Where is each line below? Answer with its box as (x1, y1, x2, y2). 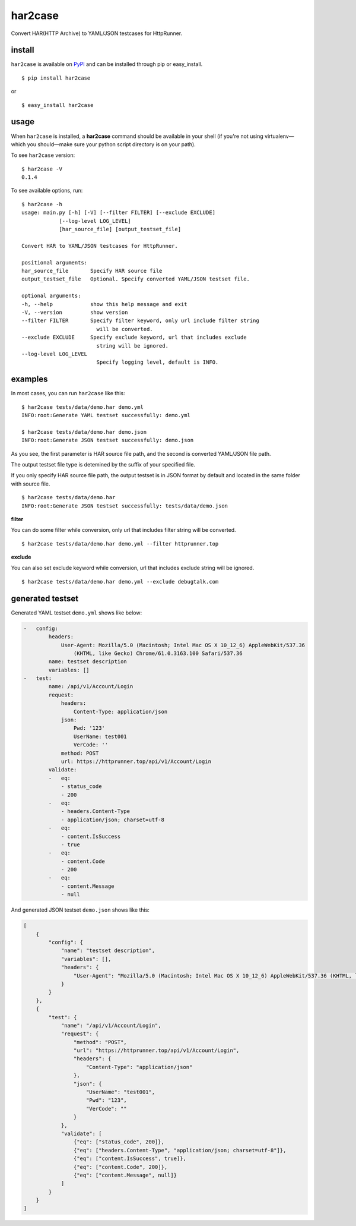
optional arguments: (21, 292, 81, 300)
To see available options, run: (11, 187, 83, 194)
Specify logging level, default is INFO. (96, 359, 219, 365)
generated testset (11, 593, 79, 603)
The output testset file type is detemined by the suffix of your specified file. (11, 461, 196, 468)
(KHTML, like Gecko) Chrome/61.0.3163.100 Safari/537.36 (73, 650, 243, 657)
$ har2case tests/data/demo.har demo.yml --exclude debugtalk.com (21, 578, 219, 585)
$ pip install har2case (21, 74, 91, 81)
